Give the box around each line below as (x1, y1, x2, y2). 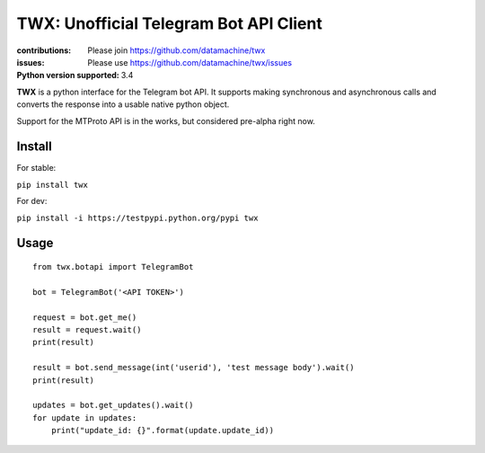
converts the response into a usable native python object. (16, 99, 230, 110)
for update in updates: (32, 413, 137, 422)
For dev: (16, 196, 48, 207)
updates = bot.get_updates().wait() (32, 400, 194, 411)
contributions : (16, 45, 72, 56)
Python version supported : (16, 70, 120, 81)
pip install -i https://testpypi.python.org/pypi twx (16, 212, 259, 223)
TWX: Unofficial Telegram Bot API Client (16, 13, 322, 33)
